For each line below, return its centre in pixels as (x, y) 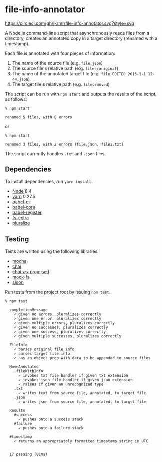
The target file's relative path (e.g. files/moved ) (61, 84)
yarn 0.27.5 (24, 196)
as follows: (16, 99)
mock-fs (21, 277)
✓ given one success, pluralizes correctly (60, 332)
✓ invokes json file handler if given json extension (76, 380)
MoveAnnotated (24, 367)
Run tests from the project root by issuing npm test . (58, 292)
